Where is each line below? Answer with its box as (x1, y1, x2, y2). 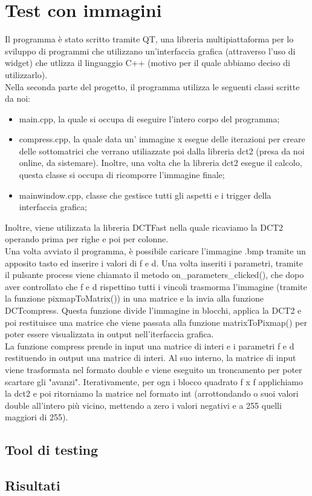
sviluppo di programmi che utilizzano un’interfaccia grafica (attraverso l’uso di (5, 44, 296, 57)
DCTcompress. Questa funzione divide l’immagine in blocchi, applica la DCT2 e (5, 304, 302, 316)
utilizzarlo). (5, 68, 48, 81)
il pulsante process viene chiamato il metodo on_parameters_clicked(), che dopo (5, 268, 304, 281)
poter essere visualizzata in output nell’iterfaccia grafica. (5, 328, 214, 340)
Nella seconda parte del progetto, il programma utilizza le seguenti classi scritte (5, 80, 300, 93)
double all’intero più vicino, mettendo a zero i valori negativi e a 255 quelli (5, 398, 282, 411)
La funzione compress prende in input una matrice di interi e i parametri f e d (5, 339, 294, 352)
